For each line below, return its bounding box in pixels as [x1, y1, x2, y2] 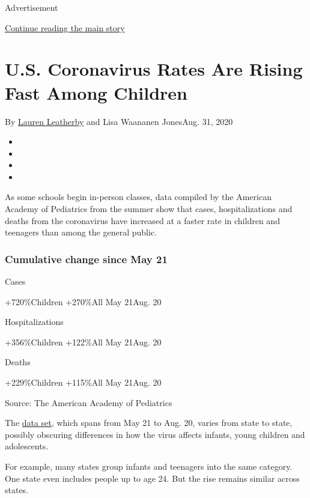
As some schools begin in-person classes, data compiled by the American [5, 190, 272, 203]
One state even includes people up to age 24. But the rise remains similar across [5, 472, 300, 484]
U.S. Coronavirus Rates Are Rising [5, 56, 303, 81]
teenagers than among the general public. [5, 226, 157, 238]
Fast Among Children [5, 80, 187, 105]
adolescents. [5, 440, 49, 452]
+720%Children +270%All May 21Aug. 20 [5, 295, 162, 308]
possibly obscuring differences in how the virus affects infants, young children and [5, 428, 305, 440]
